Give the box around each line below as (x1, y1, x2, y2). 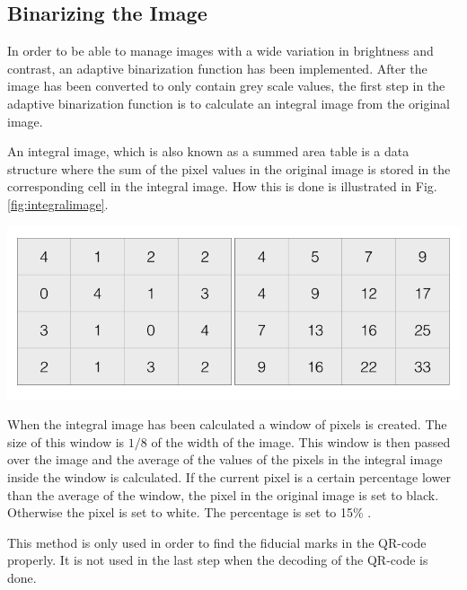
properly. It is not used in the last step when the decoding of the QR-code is (7, 550, 428, 569)
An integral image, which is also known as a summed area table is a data (7, 142, 410, 161)
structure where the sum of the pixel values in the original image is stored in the (7, 159, 451, 178)
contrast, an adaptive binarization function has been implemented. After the (7, 58, 427, 77)
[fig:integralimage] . (7, 194, 109, 213)
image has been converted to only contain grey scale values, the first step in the (7, 76, 445, 95)
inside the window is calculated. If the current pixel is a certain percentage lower (7, 468, 451, 487)
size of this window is (7, 432, 125, 451)
